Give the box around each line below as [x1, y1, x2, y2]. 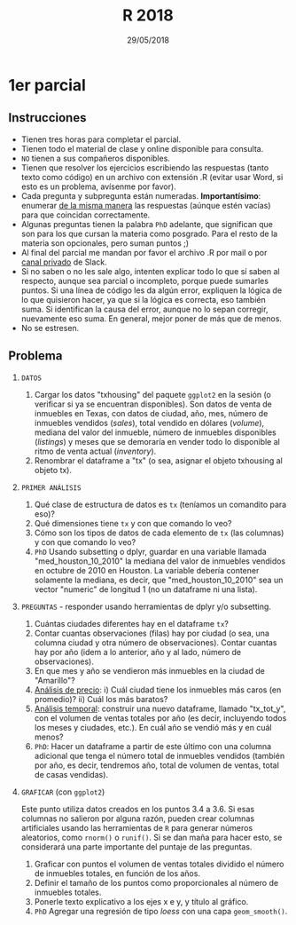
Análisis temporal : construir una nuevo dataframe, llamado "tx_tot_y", [34, 703, 286, 714]
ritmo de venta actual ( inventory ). [34, 446, 157, 456]
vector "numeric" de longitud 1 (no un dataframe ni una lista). [34, 583, 258, 595]
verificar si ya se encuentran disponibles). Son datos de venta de [34, 399, 272, 409]
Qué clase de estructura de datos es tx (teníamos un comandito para [34, 499, 287, 510]
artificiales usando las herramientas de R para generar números [20, 822, 253, 833]
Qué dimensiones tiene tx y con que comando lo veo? [34, 518, 232, 528]
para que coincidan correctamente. [20, 210, 151, 220]
